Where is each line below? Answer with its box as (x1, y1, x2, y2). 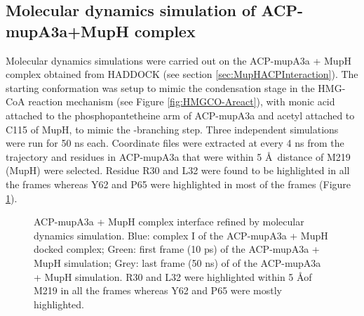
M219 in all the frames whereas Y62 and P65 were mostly (34, 283, 283, 298)
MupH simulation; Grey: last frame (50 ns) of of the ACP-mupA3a (34, 255, 321, 270)
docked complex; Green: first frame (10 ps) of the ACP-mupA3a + (34, 242, 320, 256)
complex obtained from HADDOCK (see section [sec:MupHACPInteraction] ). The (6, 67, 358, 81)
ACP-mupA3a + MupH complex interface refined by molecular (34, 214, 304, 229)
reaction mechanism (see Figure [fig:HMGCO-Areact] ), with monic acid (28, 94, 335, 109)
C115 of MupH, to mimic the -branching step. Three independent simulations (6, 121, 339, 136)
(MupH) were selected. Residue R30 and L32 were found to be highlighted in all (6, 163, 350, 178)
